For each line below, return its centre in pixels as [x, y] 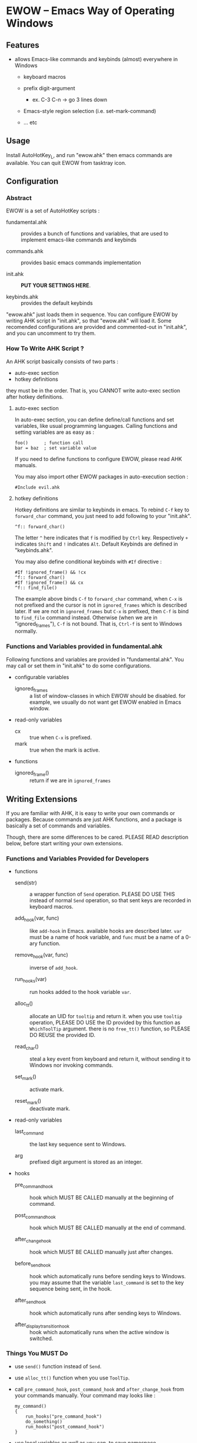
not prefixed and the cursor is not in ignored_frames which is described [101, 605]
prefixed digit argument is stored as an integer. [86, 1162]
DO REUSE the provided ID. [62, 1035]
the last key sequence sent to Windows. [78, 1144]
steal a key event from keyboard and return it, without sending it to [110, 1059]
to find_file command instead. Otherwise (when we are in [86, 617]
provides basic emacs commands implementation [81, 262]
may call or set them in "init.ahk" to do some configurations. [79, 666]
